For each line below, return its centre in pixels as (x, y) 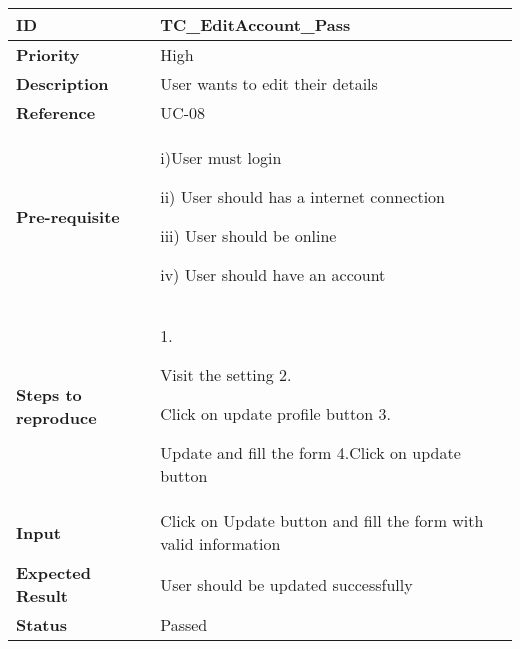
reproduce (56, 417)
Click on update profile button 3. (275, 413)
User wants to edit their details (269, 83)
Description (62, 83)
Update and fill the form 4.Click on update (310, 452)
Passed (184, 624)
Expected (53, 572)
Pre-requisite (68, 216)
